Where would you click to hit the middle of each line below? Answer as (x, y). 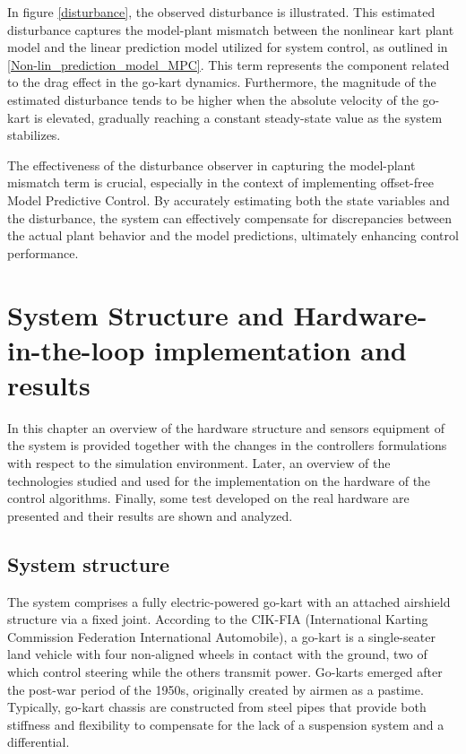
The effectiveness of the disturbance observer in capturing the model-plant (211, 165)
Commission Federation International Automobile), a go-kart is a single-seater (221, 636)
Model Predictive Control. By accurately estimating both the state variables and (229, 199)
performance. (43, 252)
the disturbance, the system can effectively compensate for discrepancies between (229, 217)
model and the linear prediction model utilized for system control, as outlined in (228, 47)
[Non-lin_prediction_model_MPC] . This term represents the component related (229, 64)
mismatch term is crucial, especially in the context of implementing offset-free (220, 182)
